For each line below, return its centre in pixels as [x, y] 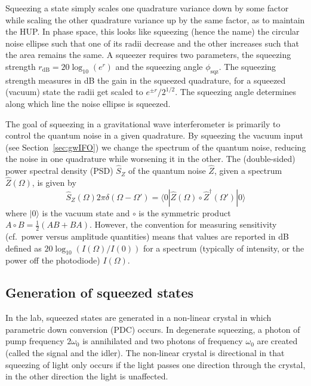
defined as [24, 248]
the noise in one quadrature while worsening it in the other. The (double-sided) [150, 159]
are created [277, 341]
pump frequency [35, 341]
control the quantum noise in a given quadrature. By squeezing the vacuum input [155, 135]
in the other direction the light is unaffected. [87, 376]
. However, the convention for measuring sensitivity [183, 224]
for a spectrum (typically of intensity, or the [224, 248]
